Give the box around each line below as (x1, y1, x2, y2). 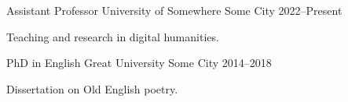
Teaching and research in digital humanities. (6, 28, 219, 44)
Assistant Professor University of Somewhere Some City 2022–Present (6, 2, 343, 18)
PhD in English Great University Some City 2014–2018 (6, 55, 272, 71)
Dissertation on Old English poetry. (6, 80, 178, 97)
